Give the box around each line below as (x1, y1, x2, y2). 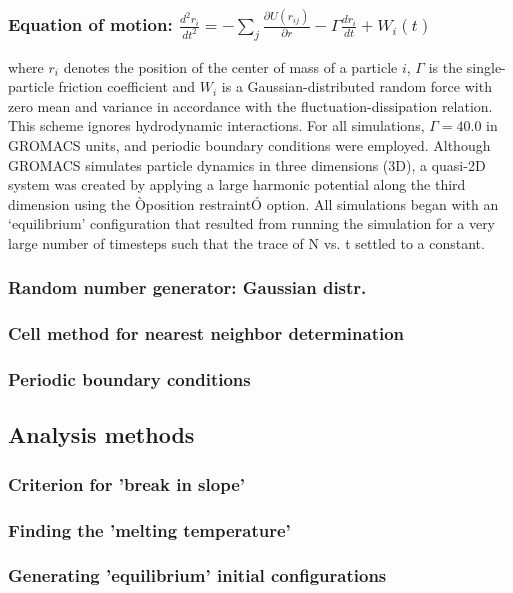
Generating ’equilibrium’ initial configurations (8, 563, 387, 588)
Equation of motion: (8, 11, 173, 36)
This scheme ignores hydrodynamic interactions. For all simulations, (8, 115, 425, 136)
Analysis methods (8, 419, 195, 450)
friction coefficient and (58, 76, 196, 97)
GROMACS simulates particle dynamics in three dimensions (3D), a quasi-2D (8, 154, 486, 175)
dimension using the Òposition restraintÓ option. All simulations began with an (8, 193, 499, 214)
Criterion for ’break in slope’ (8, 471, 245, 496)
